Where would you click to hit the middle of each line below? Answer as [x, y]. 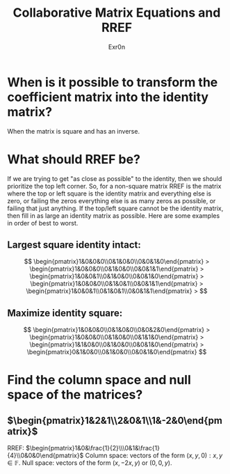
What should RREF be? [74, 159]
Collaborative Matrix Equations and [117, 13]
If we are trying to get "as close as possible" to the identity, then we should [115, 178]
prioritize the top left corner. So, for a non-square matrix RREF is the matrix [114, 186]
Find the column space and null [99, 380]
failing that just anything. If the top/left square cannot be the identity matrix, [115, 208]
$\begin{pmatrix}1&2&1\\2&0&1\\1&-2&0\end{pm [115, 420]
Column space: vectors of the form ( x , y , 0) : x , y [154, 456]
